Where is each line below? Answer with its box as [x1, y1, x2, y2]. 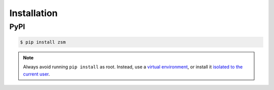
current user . [23, 71, 50, 77]
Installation [9, 8, 58, 19]
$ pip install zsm [20, 39, 66, 45]
